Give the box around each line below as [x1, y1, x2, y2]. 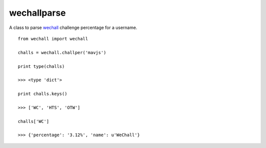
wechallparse [9, 7, 66, 18]
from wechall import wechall [18, 36, 88, 41]
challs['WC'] [18, 118, 49, 124]
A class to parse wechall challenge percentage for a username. [9, 25, 137, 30]
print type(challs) [18, 63, 65, 69]
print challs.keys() [18, 91, 67, 97]
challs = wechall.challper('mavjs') [18, 50, 106, 55]
